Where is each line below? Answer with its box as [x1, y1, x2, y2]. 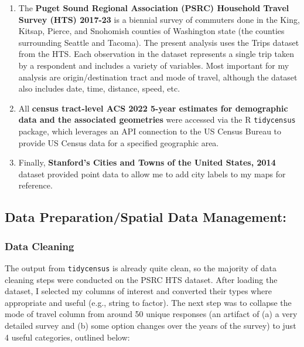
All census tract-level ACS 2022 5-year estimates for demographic [18, 102, 288, 114]
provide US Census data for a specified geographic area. [18, 136, 219, 149]
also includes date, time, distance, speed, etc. [18, 82, 180, 95]
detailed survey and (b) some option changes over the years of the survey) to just [5, 319, 296, 331]
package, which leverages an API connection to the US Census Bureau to [18, 125, 282, 137]
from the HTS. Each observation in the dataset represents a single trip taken [18, 48, 294, 60]
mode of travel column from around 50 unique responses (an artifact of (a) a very [5, 308, 298, 320]
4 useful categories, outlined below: [5, 331, 130, 343]
